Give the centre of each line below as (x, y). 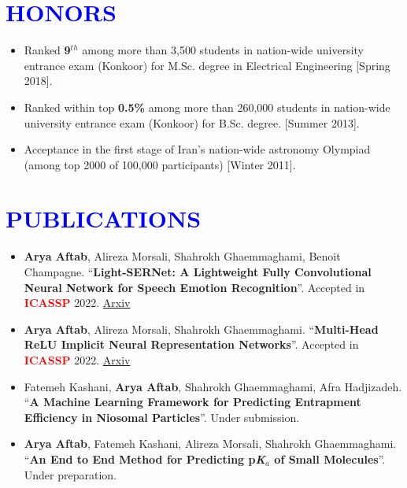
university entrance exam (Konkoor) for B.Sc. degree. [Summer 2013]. (192, 122)
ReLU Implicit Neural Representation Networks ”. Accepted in (191, 344)
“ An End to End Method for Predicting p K (145, 458)
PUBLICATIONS (104, 218)
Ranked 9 (47, 50)
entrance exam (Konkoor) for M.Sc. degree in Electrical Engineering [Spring (207, 65)
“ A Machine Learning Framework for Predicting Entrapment (192, 402)
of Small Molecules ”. (330, 458)
